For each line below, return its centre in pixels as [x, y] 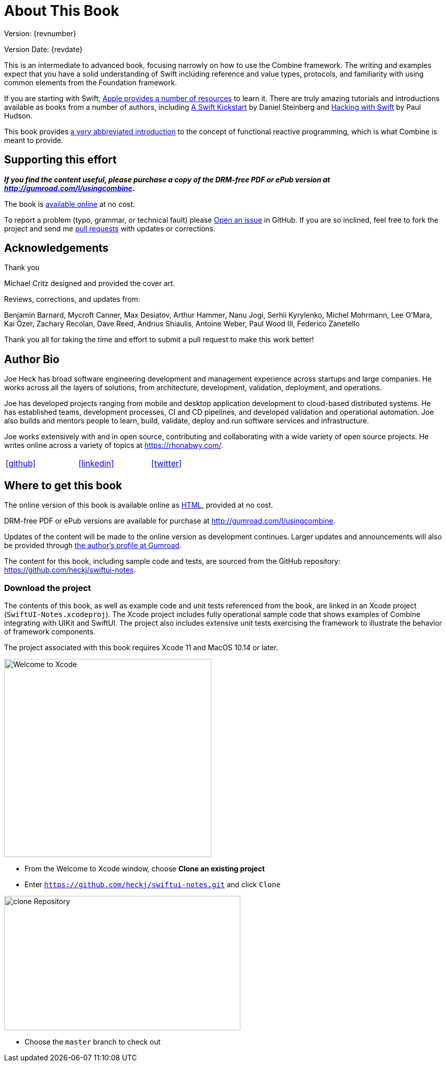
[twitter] [167, 464]
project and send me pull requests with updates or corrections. [110, 228]
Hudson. [18, 115]
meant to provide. [34, 140]
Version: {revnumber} [40, 33]
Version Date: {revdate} [43, 49]
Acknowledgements [56, 248]
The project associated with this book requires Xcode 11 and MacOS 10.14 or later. [141, 647]
